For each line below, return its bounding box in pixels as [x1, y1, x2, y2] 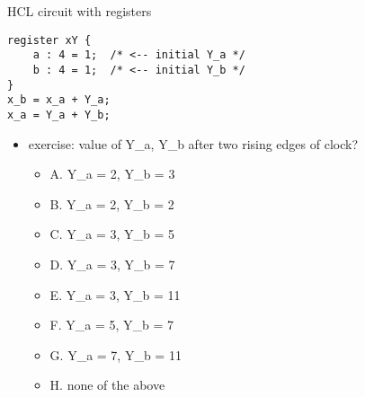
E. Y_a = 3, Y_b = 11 [49, 285, 181, 304]
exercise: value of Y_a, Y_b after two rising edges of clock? [28, 134, 359, 153]
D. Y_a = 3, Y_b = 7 [49, 254, 175, 273]
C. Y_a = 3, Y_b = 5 [49, 225, 175, 243]
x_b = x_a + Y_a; [7, 93, 111, 107]
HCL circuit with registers [7, 2, 152, 20]
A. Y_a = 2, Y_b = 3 [49, 164, 175, 183]
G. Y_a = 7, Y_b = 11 [49, 345, 182, 364]
